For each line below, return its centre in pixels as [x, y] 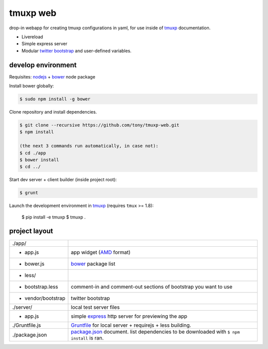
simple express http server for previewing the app [129, 316]
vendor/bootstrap [45, 298]
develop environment [43, 65]
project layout [31, 231]
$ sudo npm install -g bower [55, 99]
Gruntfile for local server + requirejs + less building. [131, 325]
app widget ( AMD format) [101, 252]
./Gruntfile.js [27, 325]
